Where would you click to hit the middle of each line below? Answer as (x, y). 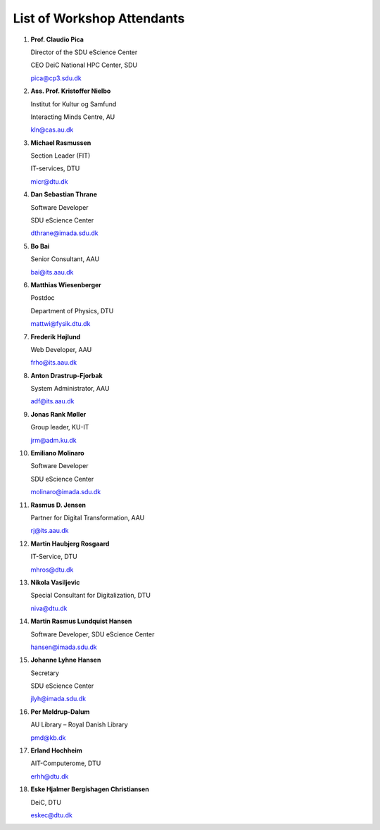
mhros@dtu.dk (52, 570)
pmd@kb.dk (48, 737)
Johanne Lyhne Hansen (66, 660)
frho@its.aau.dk (54, 363)
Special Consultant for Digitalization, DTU (91, 596)
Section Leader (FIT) (61, 156)
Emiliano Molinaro (57, 453)
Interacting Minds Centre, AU (73, 117)
